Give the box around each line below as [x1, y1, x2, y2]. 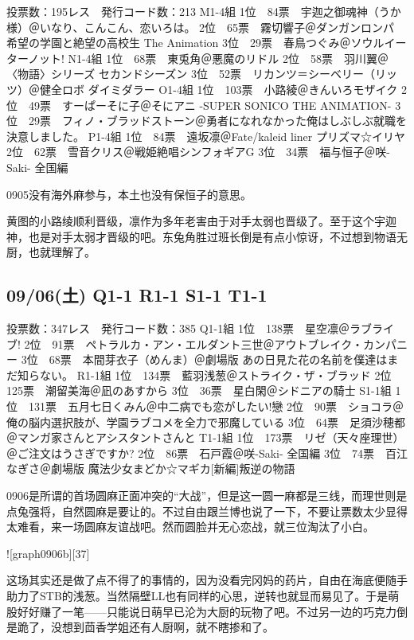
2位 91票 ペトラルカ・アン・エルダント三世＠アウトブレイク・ [24, 335, 364, 352]
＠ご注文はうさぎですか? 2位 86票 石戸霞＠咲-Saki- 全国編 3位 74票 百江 [6, 444, 408, 461]
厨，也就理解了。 [6, 244, 96, 260]
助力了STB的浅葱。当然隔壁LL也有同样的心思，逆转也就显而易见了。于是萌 [6, 587, 400, 604]
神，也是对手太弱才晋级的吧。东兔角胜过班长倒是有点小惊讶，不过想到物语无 [6, 228, 408, 244]
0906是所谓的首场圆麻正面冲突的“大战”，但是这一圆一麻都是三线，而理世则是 [6, 487, 408, 504]
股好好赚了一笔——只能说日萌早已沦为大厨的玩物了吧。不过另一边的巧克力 [6, 603, 396, 619]
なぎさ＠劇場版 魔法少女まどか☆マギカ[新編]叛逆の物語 [6, 460, 295, 477]
